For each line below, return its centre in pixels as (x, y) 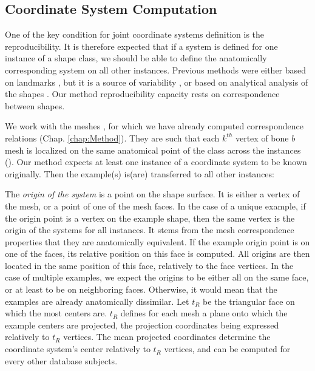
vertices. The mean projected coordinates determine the (167, 337)
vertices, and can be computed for (227, 349)
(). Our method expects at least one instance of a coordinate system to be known (156, 162)
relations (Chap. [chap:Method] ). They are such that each (112, 138)
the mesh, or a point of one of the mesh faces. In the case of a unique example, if (155, 206)
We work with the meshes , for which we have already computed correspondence (154, 126)
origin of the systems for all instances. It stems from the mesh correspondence (150, 230)
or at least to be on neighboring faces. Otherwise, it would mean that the (141, 289)
